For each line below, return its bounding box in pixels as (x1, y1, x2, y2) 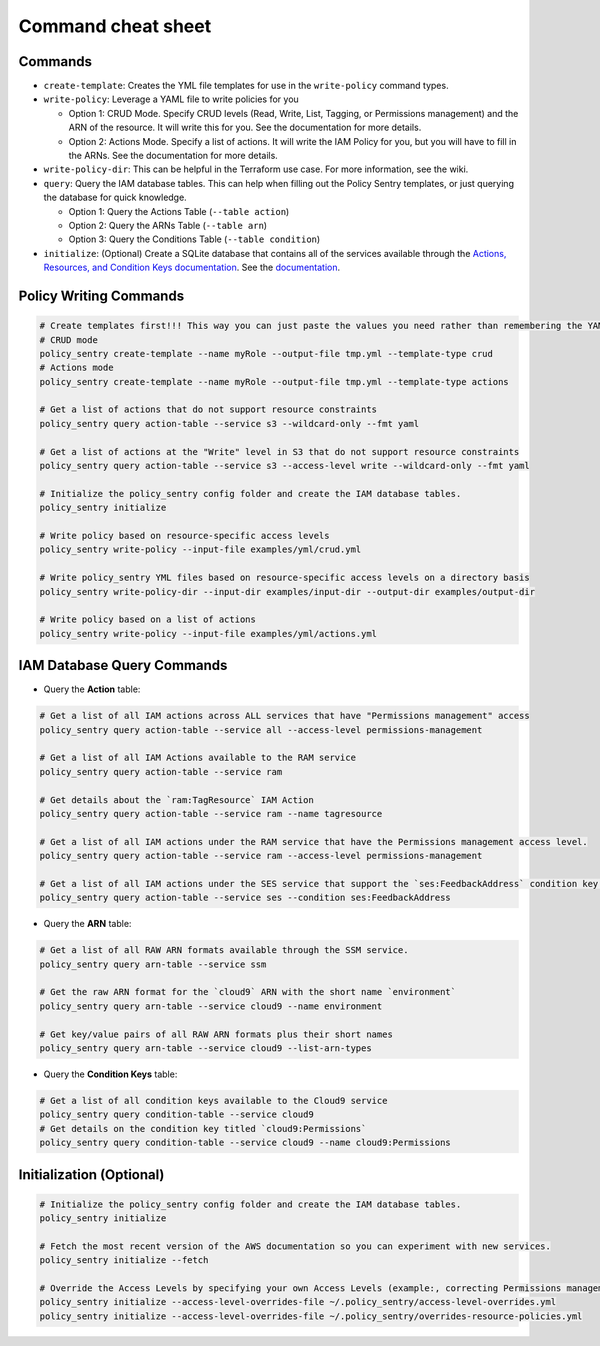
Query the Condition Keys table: (43, 1068, 178, 1080)
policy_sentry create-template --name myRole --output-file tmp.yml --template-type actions (39, 376, 509, 387)
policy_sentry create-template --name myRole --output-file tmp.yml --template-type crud (39, 348, 494, 359)
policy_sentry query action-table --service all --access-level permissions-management (39, 724, 483, 735)
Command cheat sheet (18, 15, 212, 37)
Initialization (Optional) (18, 1166, 165, 1183)
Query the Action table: (43, 683, 141, 695)
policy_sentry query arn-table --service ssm (39, 958, 267, 970)
